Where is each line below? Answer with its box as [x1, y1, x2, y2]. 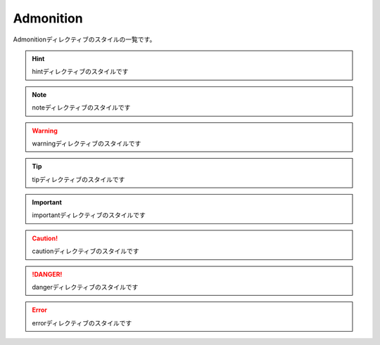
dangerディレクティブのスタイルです [32, 283, 139, 292]
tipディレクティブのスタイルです [32, 175, 125, 183]
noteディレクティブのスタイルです [32, 103, 131, 112]
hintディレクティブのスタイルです [32, 67, 129, 76]
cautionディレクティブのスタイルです [32, 247, 140, 256]
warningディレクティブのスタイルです [32, 139, 141, 148]
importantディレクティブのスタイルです [32, 211, 146, 219]
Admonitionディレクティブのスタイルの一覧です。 [13, 35, 156, 44]
